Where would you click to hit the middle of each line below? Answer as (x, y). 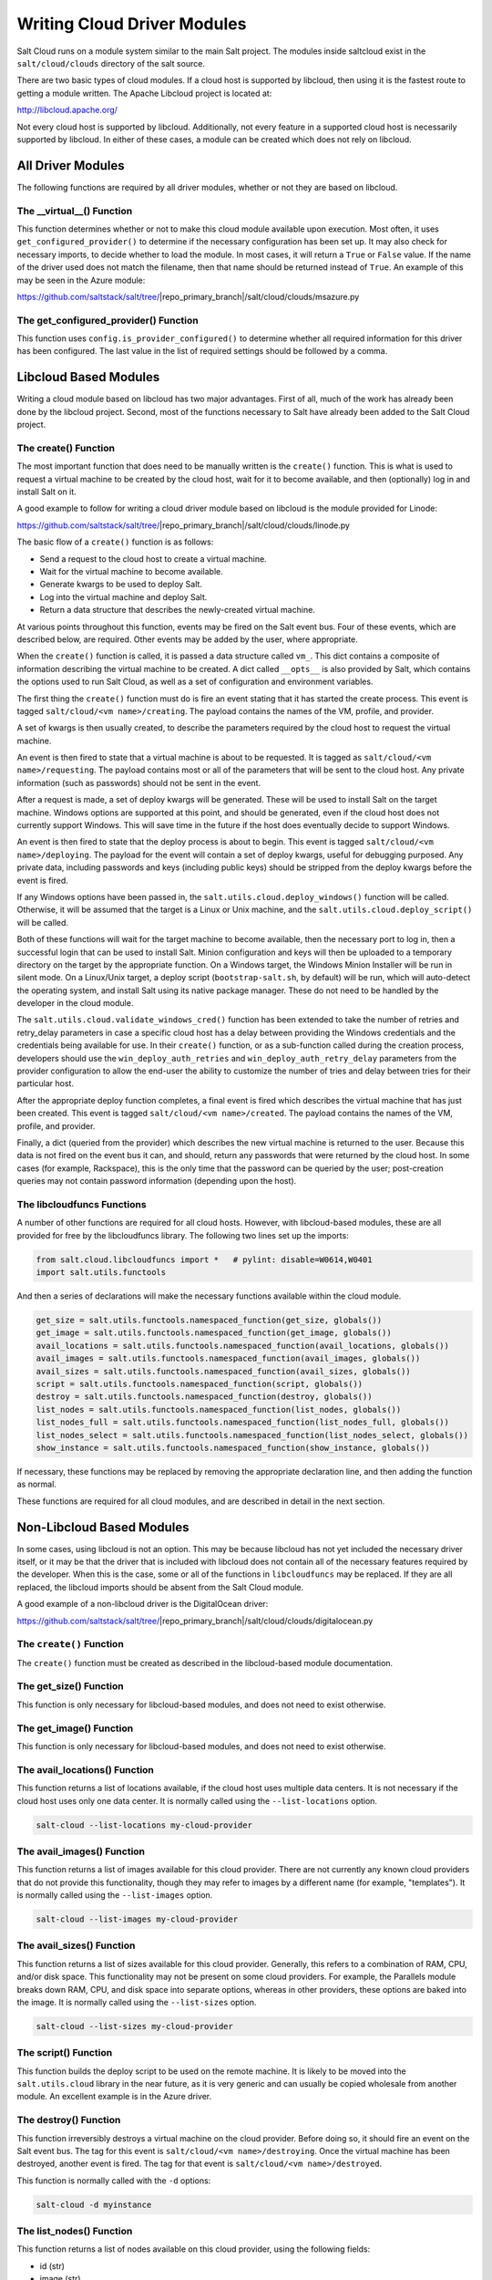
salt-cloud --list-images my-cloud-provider (137, 1919)
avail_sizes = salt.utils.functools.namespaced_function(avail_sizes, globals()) (224, 1371)
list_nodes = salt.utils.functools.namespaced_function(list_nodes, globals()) (219, 1409)
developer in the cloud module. (75, 1003)
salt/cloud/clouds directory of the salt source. (111, 63)
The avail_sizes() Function (76, 1945)
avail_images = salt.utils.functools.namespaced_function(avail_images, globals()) (228, 1358)
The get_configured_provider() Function (108, 320)
